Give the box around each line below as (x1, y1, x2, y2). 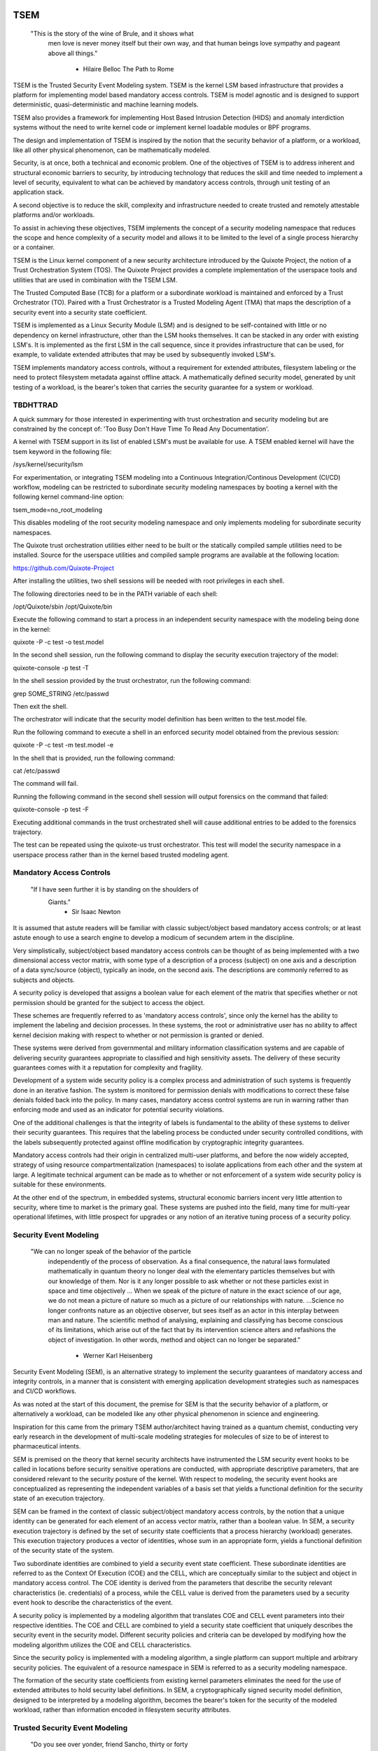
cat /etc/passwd (13, 766, 60, 775)
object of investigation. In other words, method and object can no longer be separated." (48, 1335, 301, 1344)
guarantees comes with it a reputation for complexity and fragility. (13, 1063, 203, 1072)
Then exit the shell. (13, 703, 68, 711)
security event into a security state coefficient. (13, 308, 147, 317)
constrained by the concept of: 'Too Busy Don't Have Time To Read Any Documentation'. (13, 424, 269, 434)
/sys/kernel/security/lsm (13, 460, 83, 469)
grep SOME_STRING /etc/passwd (13, 689, 109, 698)
